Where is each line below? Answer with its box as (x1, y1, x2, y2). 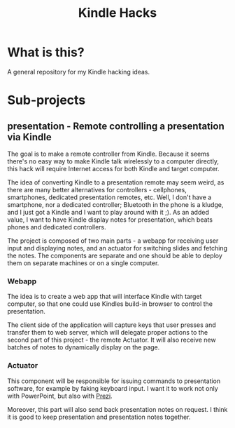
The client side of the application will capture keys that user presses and (7, 321, 217, 329)
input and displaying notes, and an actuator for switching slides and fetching (7, 243, 227, 252)
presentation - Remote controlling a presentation (7, 120, 225, 132)
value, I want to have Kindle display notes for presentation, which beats (7, 215, 213, 224)
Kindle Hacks (78, 5, 157, 21)
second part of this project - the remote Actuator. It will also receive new (7, 335, 216, 345)
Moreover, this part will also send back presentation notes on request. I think (7, 405, 228, 413)
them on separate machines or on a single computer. (7, 258, 159, 267)
